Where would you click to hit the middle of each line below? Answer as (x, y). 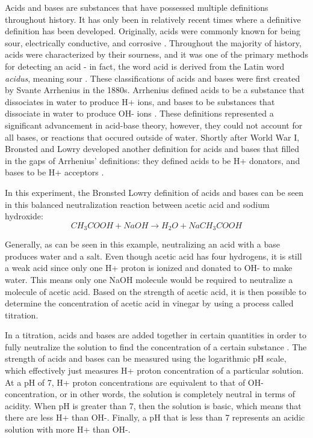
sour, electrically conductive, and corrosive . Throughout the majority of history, (153, 42)
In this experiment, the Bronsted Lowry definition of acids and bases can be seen (154, 192)
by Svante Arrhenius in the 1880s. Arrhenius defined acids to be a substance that (155, 90)
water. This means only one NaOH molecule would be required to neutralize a (149, 279)
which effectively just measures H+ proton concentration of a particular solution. (154, 370)
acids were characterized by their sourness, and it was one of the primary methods (156, 54)
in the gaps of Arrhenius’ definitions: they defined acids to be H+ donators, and (153, 160)
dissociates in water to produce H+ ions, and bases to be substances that (140, 101)
